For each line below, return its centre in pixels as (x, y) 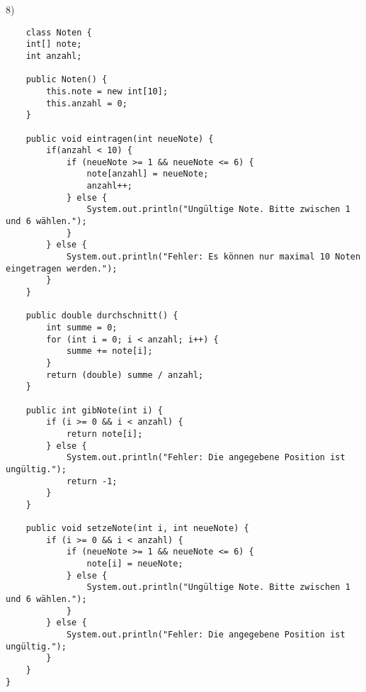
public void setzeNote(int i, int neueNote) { (137, 529)
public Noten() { (67, 80)
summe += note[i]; (109, 351)
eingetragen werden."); (62, 268)
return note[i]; (104, 434)
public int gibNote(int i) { (94, 410)
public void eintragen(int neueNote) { (120, 139)
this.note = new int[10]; (107, 91)
